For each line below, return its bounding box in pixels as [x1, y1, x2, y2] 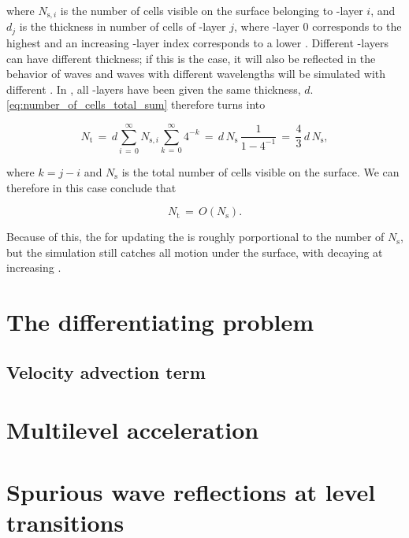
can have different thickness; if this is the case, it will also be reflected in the [6, 50, 376, 66]
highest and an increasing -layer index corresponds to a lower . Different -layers [6, 34, 389, 50]
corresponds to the [312, 18, 402, 35]
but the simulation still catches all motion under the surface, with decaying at [6, 243, 383, 260]
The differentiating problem [6, 306, 314, 338]
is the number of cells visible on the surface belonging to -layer [60, 2, 363, 18]
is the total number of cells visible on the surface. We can [121, 164, 400, 180]
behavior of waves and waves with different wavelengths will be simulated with [6, 65, 386, 82]
